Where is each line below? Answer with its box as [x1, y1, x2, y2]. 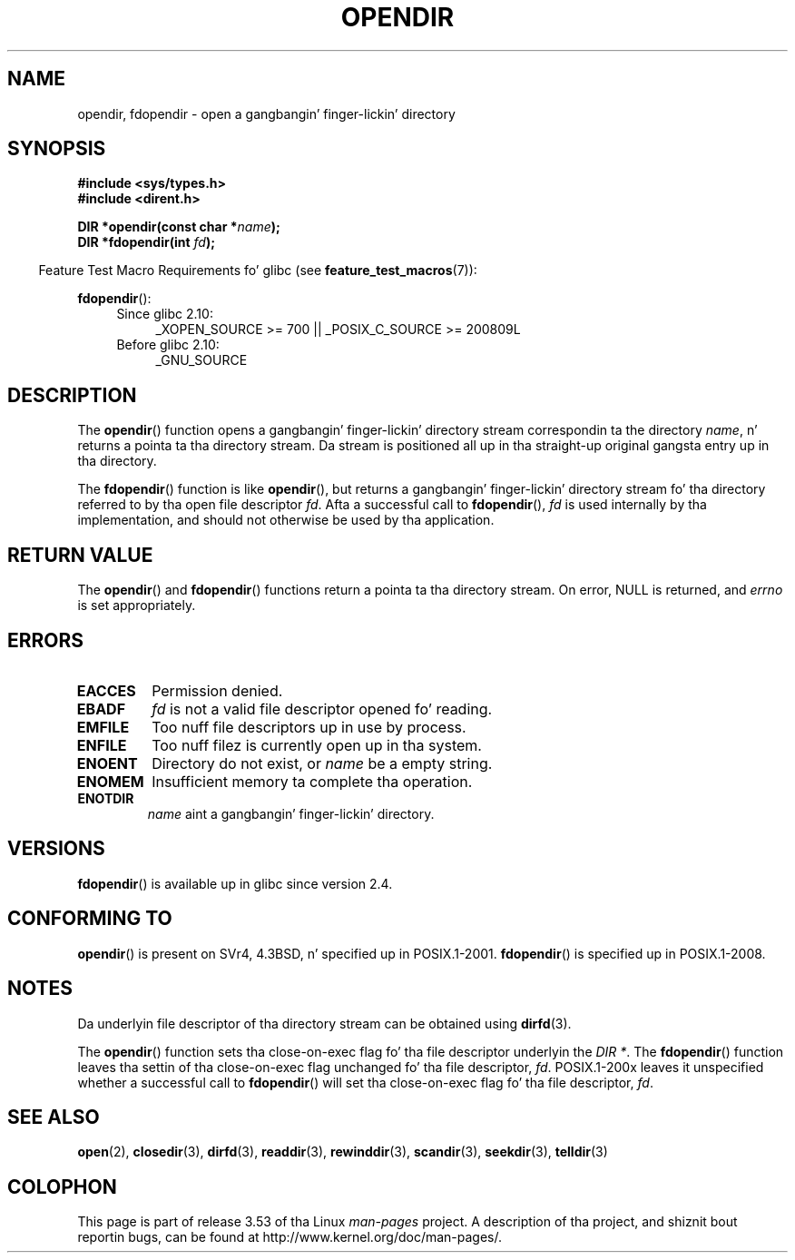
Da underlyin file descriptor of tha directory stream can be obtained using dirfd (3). [77, 1015, 572, 1031]
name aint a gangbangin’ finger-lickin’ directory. [147, 805, 435, 822]
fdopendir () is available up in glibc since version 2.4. [77, 875, 393, 891]
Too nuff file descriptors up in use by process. [152, 717, 466, 736]
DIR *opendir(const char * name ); [77, 219, 280, 235]
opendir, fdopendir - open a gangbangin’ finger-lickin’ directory [77, 105, 456, 122]
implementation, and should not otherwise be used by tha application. [77, 512, 495, 528]
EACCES [76, 681, 136, 700]
